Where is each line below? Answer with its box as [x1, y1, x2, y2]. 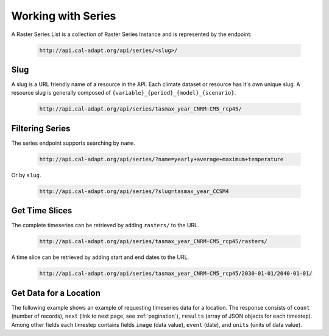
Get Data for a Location [11, 288, 101, 298]
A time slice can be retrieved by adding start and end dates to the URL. [11, 254, 189, 261]
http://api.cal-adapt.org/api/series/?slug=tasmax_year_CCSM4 [39, 188, 229, 195]
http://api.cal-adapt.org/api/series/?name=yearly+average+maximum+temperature [39, 156, 284, 163]
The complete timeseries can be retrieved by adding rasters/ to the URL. [11, 222, 199, 229]
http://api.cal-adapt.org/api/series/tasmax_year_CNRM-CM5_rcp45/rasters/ [39, 238, 268, 245]
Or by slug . [11, 171, 41, 178]
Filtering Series [11, 123, 71, 134]
